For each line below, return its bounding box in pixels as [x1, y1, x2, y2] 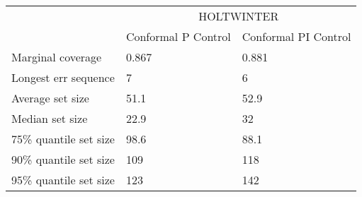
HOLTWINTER [198, 8, 279, 24]
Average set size [11, 90, 89, 106]
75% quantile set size [11, 131, 115, 147]
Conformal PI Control [242, 28, 351, 44]
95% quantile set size [11, 172, 115, 188]
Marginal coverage [11, 49, 102, 65]
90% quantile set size [11, 151, 115, 167]
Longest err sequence [11, 69, 115, 85]
